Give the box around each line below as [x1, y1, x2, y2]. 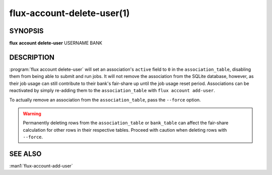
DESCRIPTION [9, 53, 55, 61]
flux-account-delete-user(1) [9, 8, 130, 19]
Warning [23, 111, 41, 117]
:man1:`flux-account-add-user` [9, 163, 73, 168]
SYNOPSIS [9, 27, 44, 35]
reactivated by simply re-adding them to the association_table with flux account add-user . [9, 87, 215, 94]
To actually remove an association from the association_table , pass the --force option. [9, 97, 201, 103]
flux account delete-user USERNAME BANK [9, 40, 103, 46]
